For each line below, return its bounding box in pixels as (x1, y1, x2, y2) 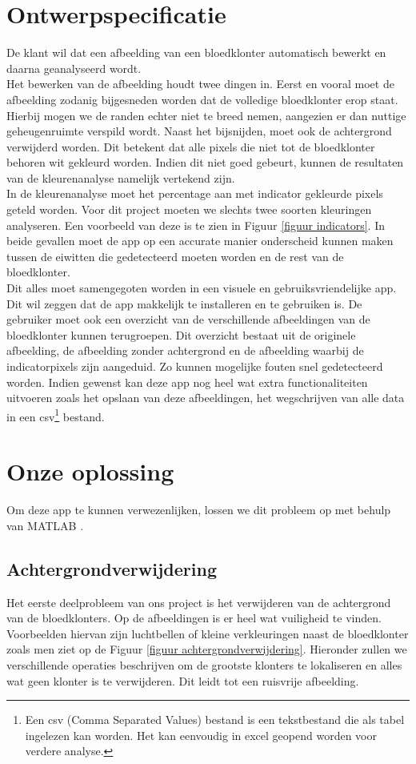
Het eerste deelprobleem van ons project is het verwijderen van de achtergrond (6, 593, 391, 610)
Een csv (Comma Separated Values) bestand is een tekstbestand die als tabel (25, 711, 405, 728)
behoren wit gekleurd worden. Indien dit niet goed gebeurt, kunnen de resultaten (6, 154, 404, 171)
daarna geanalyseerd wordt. (6, 59, 142, 76)
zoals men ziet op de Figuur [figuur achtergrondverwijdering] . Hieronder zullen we (6, 641, 407, 657)
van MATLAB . (6, 517, 84, 533)
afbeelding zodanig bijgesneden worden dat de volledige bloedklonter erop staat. (6, 90, 398, 107)
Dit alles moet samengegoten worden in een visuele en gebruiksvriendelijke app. (6, 279, 397, 296)
